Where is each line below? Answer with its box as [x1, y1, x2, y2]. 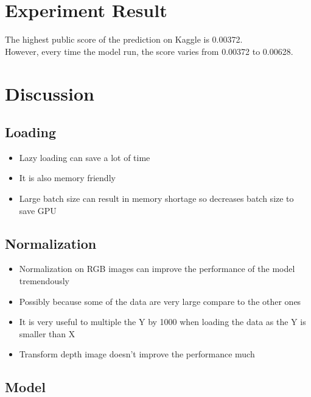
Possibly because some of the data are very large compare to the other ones [19, 295, 301, 307]
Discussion [5, 80, 94, 106]
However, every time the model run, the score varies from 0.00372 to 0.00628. [5, 45, 293, 57]
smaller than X [19, 327, 75, 340]
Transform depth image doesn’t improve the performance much [19, 348, 255, 360]
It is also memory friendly [19, 171, 116, 184]
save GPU [19, 204, 57, 216]
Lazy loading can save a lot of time [19, 151, 150, 163]
